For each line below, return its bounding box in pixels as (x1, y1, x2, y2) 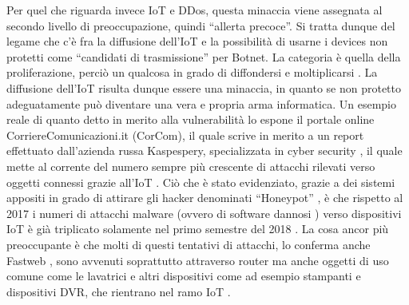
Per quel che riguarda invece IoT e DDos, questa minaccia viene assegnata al (6, 2, 383, 18)
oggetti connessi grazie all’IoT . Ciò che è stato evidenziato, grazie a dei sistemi (6, 173, 395, 190)
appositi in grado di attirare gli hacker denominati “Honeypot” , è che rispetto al (6, 189, 403, 206)
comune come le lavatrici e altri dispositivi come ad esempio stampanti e (6, 267, 361, 284)
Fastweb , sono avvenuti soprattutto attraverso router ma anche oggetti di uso (6, 252, 389, 268)
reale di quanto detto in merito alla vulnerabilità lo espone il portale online (6, 111, 375, 128)
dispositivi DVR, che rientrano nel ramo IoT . (6, 283, 231, 299)
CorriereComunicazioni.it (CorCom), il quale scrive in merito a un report (6, 126, 364, 143)
